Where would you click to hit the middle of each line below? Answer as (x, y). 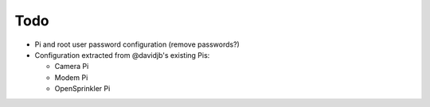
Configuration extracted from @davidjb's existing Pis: (122, 55)
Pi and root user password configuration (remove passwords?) (137, 44)
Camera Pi (72, 67)
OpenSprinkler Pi (82, 89)
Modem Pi (71, 77)
